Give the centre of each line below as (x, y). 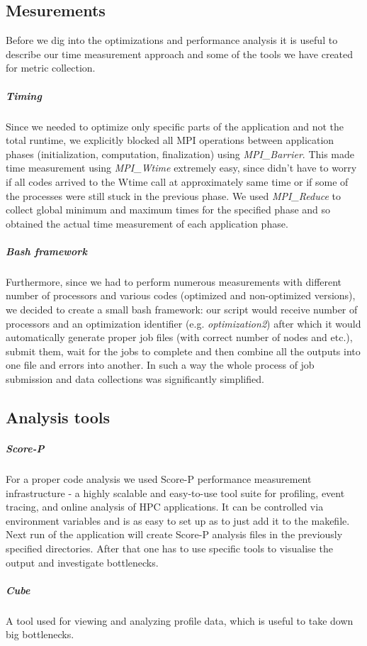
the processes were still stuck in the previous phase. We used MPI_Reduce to (173, 195)
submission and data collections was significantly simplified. (135, 379)
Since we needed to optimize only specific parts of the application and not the (175, 126)
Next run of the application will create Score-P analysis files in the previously (174, 534)
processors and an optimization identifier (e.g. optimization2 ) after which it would (183, 323)
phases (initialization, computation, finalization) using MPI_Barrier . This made (180, 154)
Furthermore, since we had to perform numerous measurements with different (174, 281)
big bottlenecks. (40, 634)
